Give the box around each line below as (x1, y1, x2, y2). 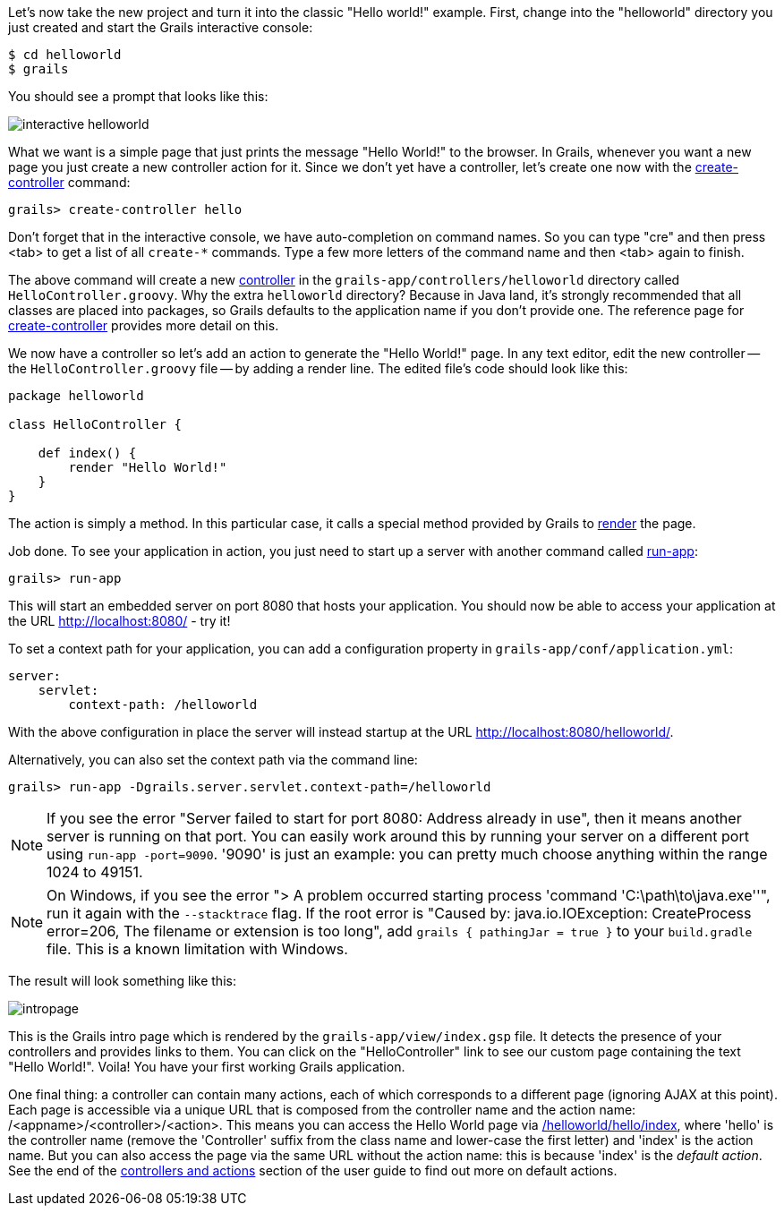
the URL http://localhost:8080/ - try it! (8, 613, 231, 628)
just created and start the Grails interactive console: (8, 20, 313, 35)
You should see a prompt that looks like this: (8, 89, 268, 104)
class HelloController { (8, 417, 182, 431)
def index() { (38, 446, 137, 460)
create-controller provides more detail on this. (8, 318, 279, 333)
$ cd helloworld (8, 47, 122, 62)
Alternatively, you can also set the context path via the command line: (8, 752, 418, 767)
